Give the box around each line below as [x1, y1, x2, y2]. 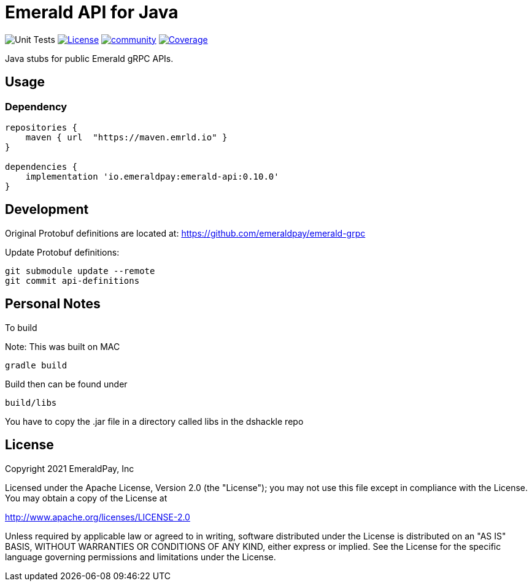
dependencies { [5, 161, 78, 172]
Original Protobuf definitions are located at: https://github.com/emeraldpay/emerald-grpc [5, 227, 366, 238]
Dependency [5, 100, 67, 113]
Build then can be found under [5, 378, 128, 389]
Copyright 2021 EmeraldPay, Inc [5, 463, 134, 474]
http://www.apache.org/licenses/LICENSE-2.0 [5, 511, 190, 522]
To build [5, 322, 37, 333]
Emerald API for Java [5, 2, 179, 23]
